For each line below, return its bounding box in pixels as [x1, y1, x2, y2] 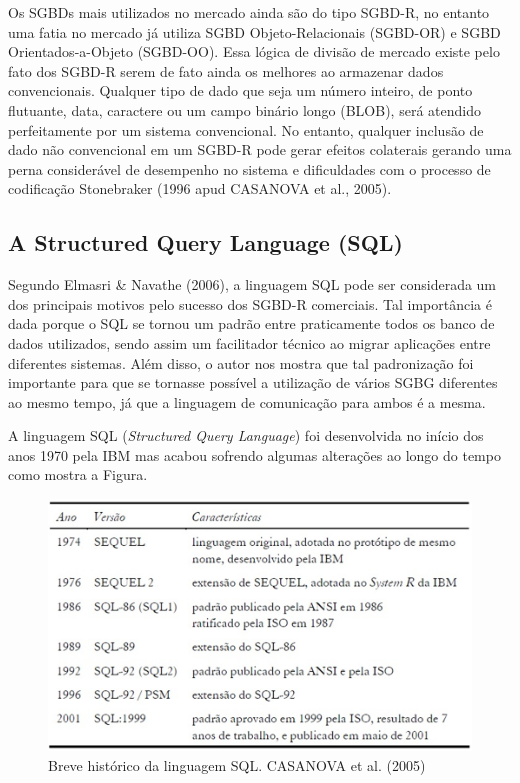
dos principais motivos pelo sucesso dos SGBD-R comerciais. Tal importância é [8, 293, 492, 314]
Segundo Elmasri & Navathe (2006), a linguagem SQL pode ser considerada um [8, 274, 497, 295]
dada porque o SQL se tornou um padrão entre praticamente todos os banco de [8, 313, 495, 334]
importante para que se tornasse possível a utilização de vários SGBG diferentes [8, 372, 498, 393]
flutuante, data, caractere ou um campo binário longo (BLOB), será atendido [8, 99, 481, 120]
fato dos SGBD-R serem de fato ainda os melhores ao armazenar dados [8, 60, 444, 81]
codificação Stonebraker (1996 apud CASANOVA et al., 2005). [8, 178, 392, 199]
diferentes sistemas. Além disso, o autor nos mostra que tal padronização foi [8, 352, 474, 373]
